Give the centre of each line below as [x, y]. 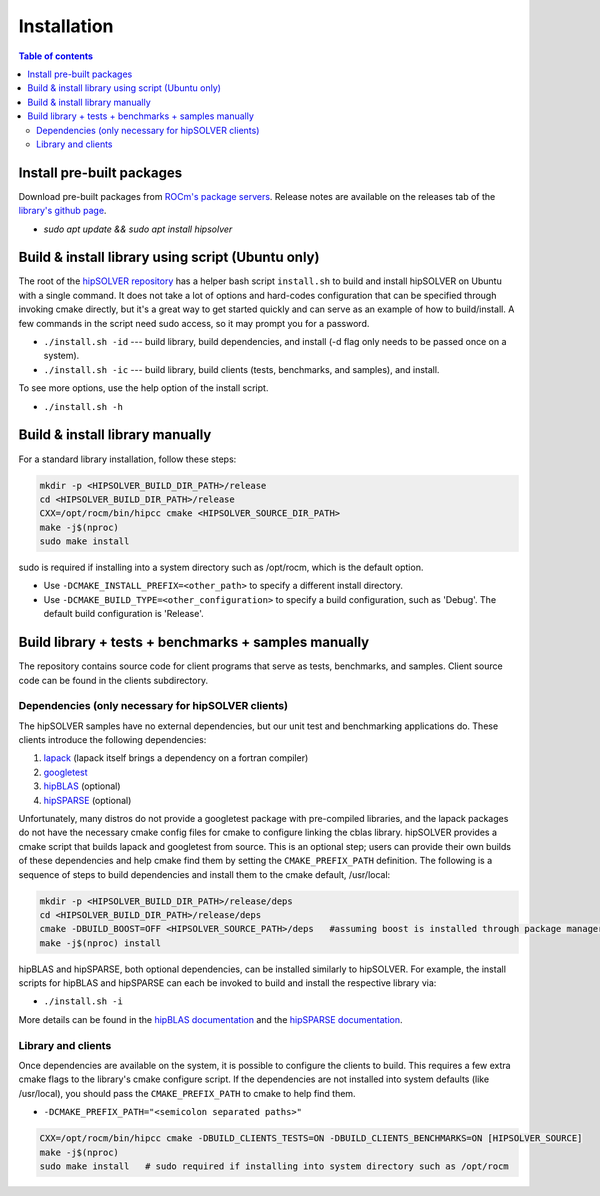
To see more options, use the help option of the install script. [143, 388]
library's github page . [62, 211]
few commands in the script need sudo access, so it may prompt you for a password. [194, 323]
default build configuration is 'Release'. [123, 614]
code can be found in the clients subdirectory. [113, 680]
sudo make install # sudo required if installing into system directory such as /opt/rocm [274, 1166]
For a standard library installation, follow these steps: [127, 459]
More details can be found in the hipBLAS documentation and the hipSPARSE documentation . [211, 1019]
